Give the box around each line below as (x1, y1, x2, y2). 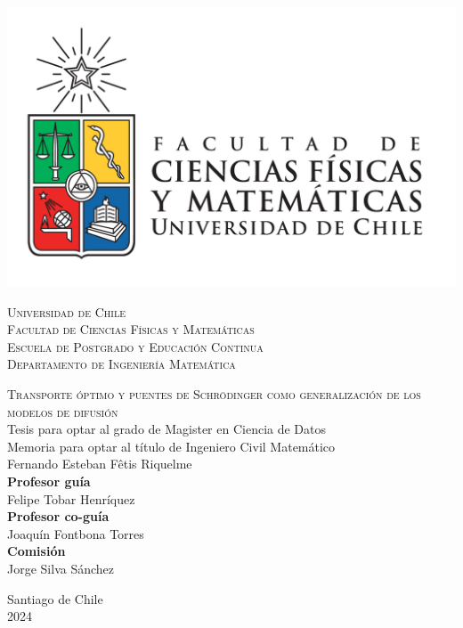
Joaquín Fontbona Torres (7, 524, 144, 542)
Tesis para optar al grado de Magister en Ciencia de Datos (7, 420, 327, 438)
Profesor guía (7, 471, 91, 490)
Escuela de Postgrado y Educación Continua (7, 337, 264, 355)
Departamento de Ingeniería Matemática (7, 355, 236, 373)
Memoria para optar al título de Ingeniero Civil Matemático (7, 436, 336, 455)
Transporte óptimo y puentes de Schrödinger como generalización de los (7, 384, 421, 403)
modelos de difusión (7, 402, 118, 420)
